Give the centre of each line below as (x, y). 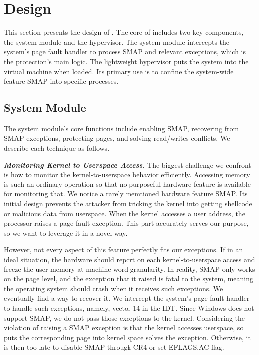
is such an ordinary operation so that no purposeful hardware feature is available (127, 184)
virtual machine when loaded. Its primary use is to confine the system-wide (119, 71)
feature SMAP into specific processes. (61, 81)
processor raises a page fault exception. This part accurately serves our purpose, (126, 223)
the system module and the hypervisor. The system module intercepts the (117, 42)
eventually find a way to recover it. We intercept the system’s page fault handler (127, 298)
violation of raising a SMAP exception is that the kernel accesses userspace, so (124, 327)
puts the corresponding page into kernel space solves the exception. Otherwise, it (127, 337)
